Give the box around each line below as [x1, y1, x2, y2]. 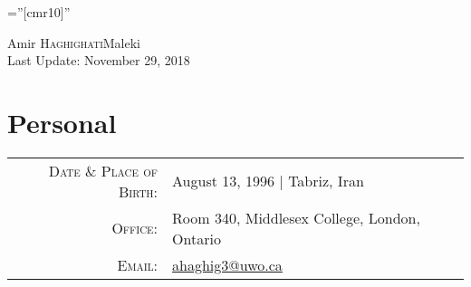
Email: [117, 254, 159, 275]
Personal [7, 103, 117, 140]
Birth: [118, 180, 159, 202]
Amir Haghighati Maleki [7, 33, 140, 52]
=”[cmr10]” [7, 3, 71, 21]
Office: [111, 217, 159, 239]
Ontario [172, 227, 221, 249]
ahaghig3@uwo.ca [172, 254, 283, 275]
